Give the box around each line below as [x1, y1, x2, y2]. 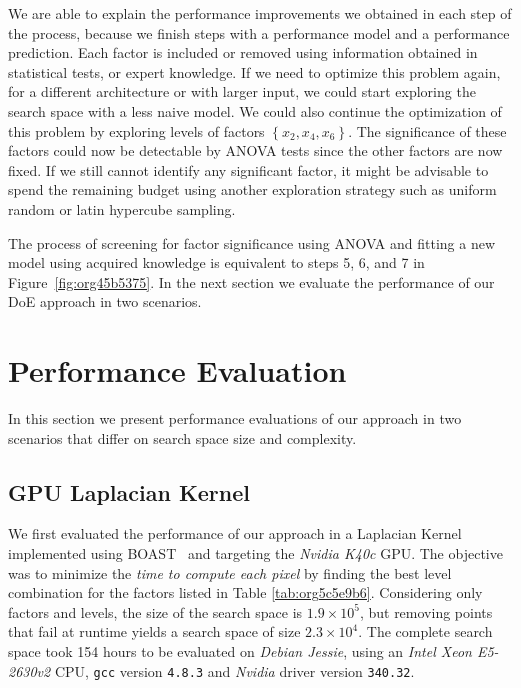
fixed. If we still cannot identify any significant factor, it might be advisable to [8, 159, 489, 180]
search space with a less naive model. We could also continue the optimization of [8, 100, 502, 121]
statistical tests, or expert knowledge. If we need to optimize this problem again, [8, 61, 501, 82]
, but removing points [359, 601, 493, 622]
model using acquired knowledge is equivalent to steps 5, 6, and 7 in [8, 252, 425, 273]
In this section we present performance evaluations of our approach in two [8, 408, 462, 429]
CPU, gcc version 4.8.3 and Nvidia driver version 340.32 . [54, 660, 415, 681]
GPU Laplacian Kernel [8, 476, 251, 507]
